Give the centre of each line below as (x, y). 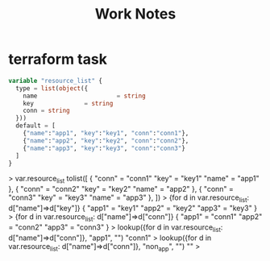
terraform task (58, 59)
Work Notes (135, 14)
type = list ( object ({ (52, 88)
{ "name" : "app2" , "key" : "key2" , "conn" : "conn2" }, (106, 141)
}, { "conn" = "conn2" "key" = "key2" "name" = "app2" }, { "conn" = (121, 189)
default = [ (36, 126)
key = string (68, 103)
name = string (85, 96)
